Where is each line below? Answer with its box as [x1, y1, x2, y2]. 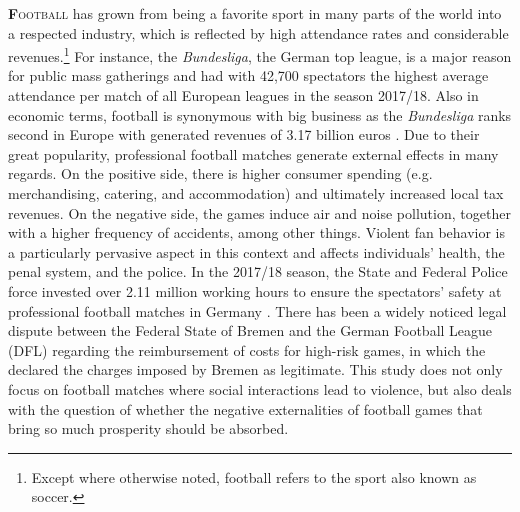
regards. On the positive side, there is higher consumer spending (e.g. [8, 163, 433, 184]
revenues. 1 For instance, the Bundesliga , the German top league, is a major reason [8, 43, 512, 66]
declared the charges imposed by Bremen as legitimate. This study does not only [8, 359, 503, 380]
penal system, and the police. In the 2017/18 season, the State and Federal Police [8, 261, 508, 282]
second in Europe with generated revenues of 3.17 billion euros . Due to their [8, 124, 480, 145]
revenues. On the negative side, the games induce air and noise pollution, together [8, 202, 511, 223]
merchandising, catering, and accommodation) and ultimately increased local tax [8, 183, 504, 203]
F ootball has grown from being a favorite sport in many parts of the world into [8, 3, 502, 23]
